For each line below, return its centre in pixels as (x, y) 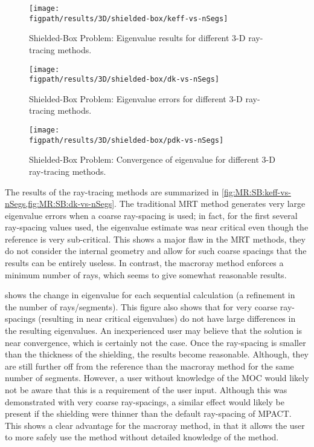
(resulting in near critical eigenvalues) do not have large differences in (167, 318)
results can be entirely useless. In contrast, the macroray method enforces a (144, 263)
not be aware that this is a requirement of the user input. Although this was (146, 390)
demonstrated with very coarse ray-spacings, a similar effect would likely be (145, 401)
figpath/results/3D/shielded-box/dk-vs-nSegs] (124, 80)
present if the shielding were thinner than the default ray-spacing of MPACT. (148, 413)
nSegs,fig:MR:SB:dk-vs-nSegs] (60, 204)
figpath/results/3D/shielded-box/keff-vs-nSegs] (129, 18)
